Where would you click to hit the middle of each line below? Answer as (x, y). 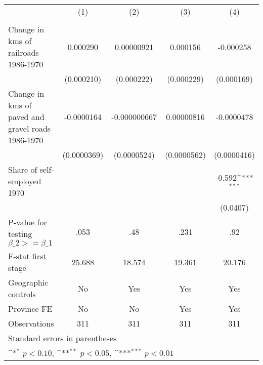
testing (20, 234)
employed (25, 181)
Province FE (30, 309)
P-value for (28, 222)
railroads (24, 52)
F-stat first (27, 256)
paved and (26, 117)
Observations (31, 323)
